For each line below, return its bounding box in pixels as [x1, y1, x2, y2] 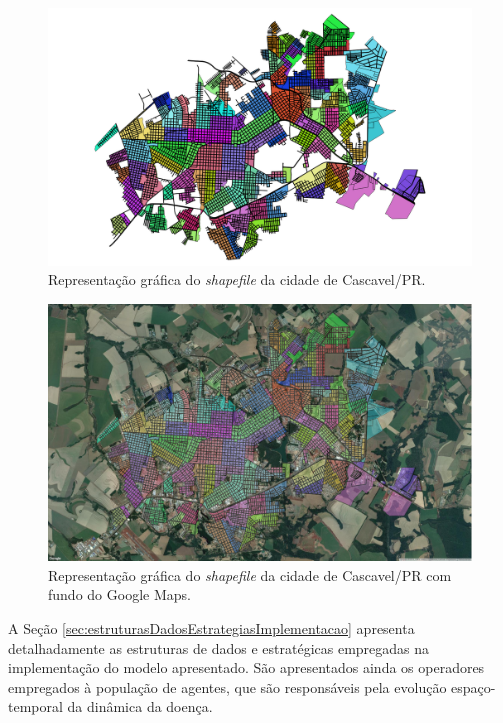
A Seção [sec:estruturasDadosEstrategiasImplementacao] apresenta [8, 618, 415, 639]
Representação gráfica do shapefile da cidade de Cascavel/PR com [48, 564, 452, 585]
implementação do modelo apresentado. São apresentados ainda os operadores [8, 657, 485, 678]
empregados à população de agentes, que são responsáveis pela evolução [8, 676, 447, 697]
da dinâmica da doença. [67, 696, 213, 717]
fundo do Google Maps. [48, 584, 191, 605]
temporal [8, 696, 63, 717]
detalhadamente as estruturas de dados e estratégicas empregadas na [8, 637, 430, 658]
